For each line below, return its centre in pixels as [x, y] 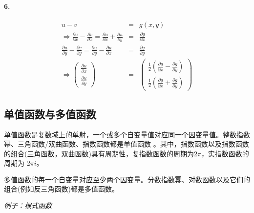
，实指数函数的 [225, 153]
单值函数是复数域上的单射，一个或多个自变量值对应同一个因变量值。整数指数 [127, 134]
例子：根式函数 [28, 205]
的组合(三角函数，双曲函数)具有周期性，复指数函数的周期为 [99, 153]
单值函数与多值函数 [50, 114]
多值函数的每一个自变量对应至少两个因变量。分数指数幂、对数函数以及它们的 [127, 179]
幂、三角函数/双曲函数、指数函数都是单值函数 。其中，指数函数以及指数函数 [127, 144]
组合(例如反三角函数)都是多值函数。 [61, 189]
